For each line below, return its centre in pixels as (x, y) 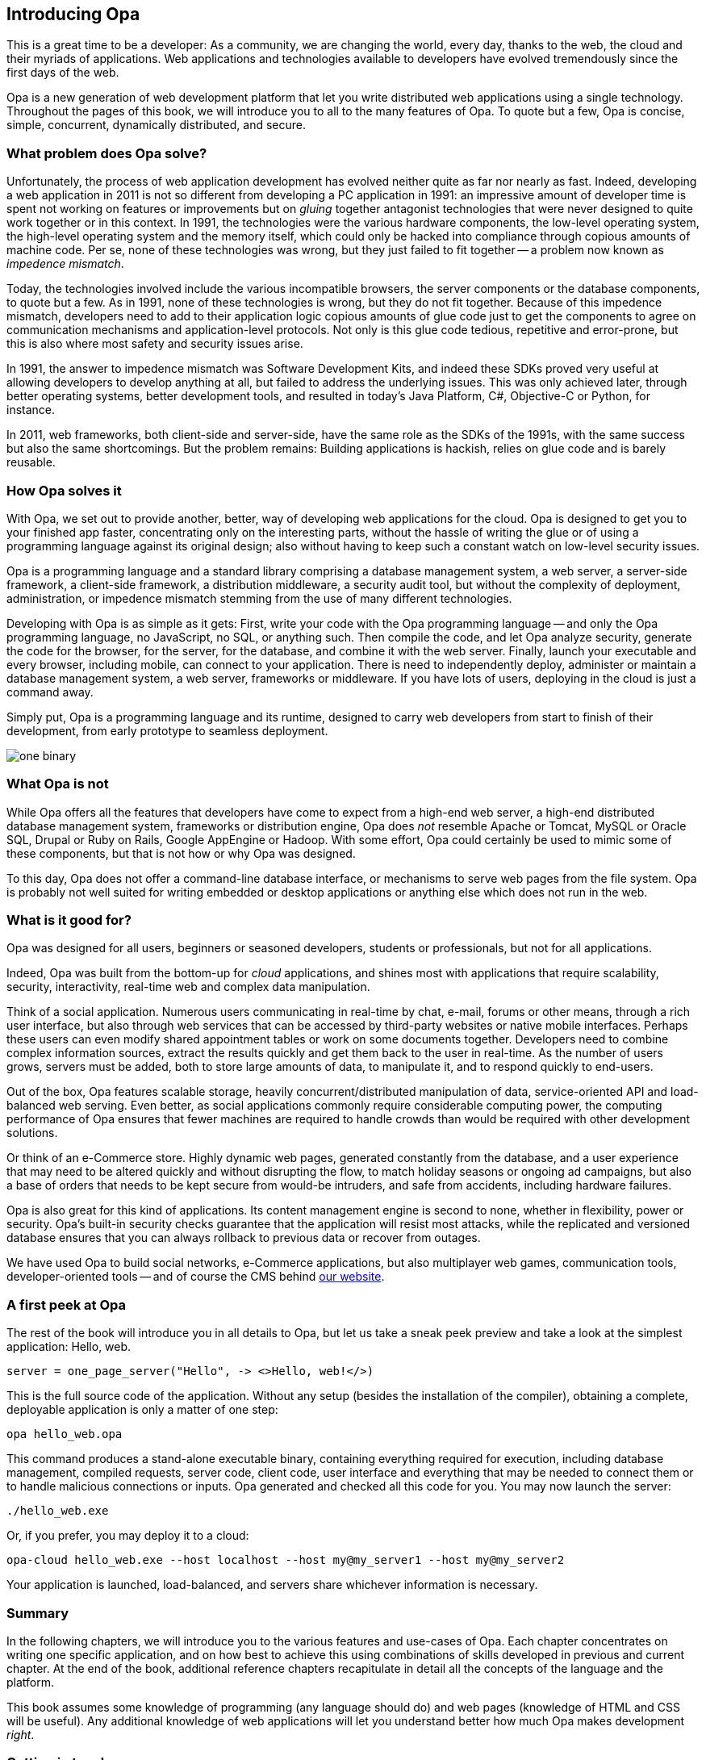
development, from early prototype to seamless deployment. (167, 730)
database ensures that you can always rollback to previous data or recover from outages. (244, 1238)
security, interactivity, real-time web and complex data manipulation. (188, 987)
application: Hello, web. (69, 1347)
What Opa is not (58, 784)
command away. (50, 692)
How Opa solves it (64, 490)
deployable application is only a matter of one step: (142, 1410)
